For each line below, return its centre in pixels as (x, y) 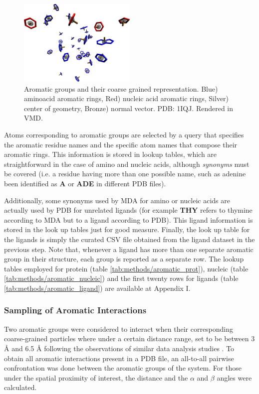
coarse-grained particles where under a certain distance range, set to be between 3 (129, 338)
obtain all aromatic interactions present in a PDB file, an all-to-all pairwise (119, 358)
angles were (234, 377)
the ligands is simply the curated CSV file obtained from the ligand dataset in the (129, 239)
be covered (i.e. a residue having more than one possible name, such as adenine (125, 174)
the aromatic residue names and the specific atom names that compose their (121, 144)
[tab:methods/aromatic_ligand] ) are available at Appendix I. (97, 288)
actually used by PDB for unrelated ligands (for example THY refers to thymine (128, 210)
